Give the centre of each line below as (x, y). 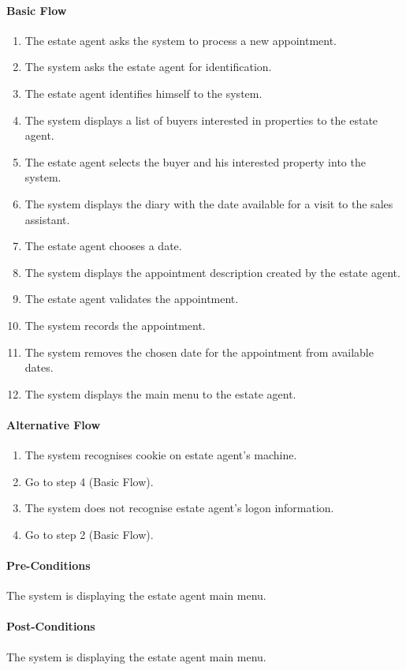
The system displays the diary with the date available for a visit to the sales (209, 203)
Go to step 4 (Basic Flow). (89, 481)
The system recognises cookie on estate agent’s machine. (161, 455)
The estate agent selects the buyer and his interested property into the (195, 161)
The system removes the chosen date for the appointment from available (199, 352)
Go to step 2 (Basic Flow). (89, 534)
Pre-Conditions (48, 565)
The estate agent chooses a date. (103, 246)
